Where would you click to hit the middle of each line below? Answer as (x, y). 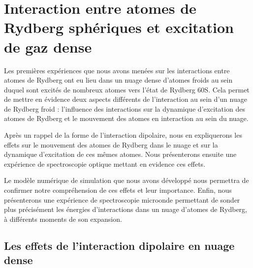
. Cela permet (229, 89)
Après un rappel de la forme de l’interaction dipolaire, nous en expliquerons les (123, 135)
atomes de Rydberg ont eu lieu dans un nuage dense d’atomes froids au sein (118, 80)
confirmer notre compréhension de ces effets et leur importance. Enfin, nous (118, 190)
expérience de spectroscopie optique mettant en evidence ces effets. (105, 164)
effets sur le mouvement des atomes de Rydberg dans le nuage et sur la (111, 144)
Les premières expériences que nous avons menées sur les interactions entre (117, 70)
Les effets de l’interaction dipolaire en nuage (119, 245)
